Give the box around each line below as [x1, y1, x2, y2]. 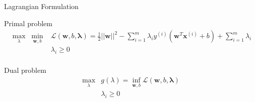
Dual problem [4, 65, 46, 75]
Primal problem [4, 18, 52, 28]
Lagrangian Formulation [4, 1, 79, 11]
